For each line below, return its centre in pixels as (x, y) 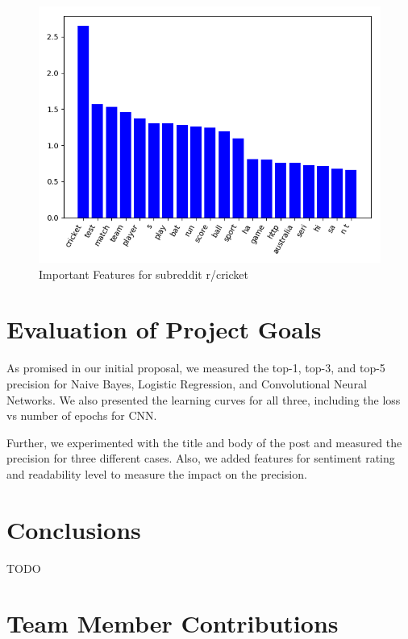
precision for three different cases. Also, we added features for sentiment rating (201, 458)
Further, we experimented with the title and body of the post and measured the (204, 442)
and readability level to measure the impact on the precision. (157, 473)
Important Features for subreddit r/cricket (144, 274)
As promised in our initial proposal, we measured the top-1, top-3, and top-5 (196, 368)
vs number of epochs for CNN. (82, 415)
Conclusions (74, 529)
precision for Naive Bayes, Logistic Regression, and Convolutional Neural (187, 383)
